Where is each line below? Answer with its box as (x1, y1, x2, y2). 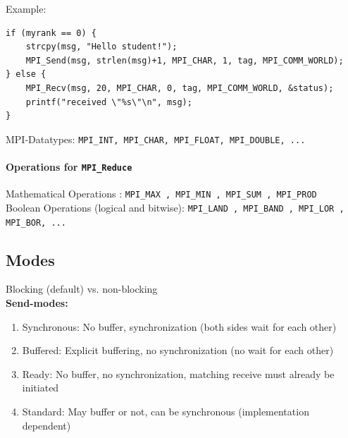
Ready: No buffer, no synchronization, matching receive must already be (22, 366, 335, 381)
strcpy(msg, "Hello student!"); (25, 42, 178, 52)
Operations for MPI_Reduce (6, 159, 132, 174)
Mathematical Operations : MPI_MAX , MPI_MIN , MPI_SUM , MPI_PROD (6, 186, 317, 201)
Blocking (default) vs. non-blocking (6, 281, 158, 296)
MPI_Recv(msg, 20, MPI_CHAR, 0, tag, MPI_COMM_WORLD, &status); (25, 83, 334, 93)
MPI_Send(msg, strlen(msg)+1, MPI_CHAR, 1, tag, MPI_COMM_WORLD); (25, 55, 344, 66)
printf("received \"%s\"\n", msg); (25, 97, 192, 107)
